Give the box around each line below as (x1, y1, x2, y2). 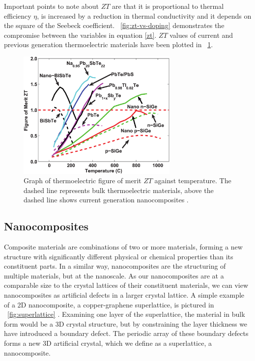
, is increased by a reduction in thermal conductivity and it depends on (37, 10, 252, 21)
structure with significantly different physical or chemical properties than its (4, 251, 233, 261)
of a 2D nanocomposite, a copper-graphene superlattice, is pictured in (4, 299, 214, 309)
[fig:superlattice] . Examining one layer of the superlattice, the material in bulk (7, 309, 245, 319)
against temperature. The (154, 175, 231, 186)
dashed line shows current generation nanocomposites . (24, 194, 189, 205)
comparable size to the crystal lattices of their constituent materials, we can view (4, 280, 249, 290)
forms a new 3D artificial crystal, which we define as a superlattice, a (4, 338, 212, 348)
